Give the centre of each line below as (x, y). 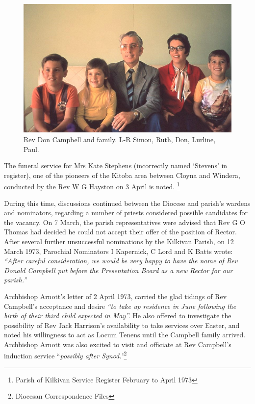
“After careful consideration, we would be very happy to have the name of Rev (121, 261)
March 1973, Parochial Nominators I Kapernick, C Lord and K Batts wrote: (118, 251)
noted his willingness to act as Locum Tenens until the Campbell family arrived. (125, 335)
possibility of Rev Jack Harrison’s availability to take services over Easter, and (122, 325)
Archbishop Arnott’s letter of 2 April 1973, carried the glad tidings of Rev (115, 296)
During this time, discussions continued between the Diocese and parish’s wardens (127, 203)
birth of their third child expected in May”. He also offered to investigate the (118, 316)
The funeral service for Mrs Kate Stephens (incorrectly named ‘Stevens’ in (116, 165)
